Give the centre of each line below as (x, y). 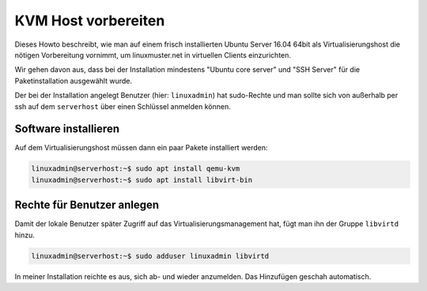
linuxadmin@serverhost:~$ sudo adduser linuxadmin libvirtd (150, 256)
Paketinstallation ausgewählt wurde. (73, 81)
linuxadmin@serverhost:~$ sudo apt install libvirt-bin (142, 180)
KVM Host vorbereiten (90, 21)
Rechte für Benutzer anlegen (87, 205)
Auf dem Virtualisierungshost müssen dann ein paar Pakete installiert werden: (141, 148)
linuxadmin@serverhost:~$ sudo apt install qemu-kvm (136, 169)
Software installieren (67, 129)
